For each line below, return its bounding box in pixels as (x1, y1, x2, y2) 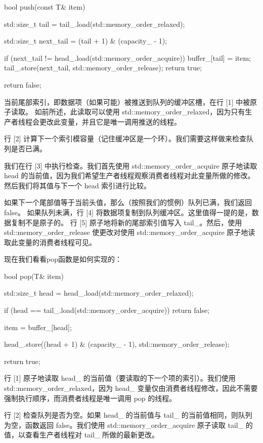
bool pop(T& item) (4, 270, 64, 281)
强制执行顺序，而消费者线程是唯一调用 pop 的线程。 (4, 392, 177, 403)
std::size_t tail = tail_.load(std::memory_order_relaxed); (4, 18, 185, 29)
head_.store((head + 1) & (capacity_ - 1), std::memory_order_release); (4, 339, 230, 349)
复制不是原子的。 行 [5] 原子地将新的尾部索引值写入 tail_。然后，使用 (11, 217, 242, 227)
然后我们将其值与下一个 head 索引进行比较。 (4, 180, 151, 190)
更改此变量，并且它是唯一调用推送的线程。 (39, 116, 181, 127)
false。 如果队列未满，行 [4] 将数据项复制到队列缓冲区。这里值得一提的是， (4, 207, 252, 217)
